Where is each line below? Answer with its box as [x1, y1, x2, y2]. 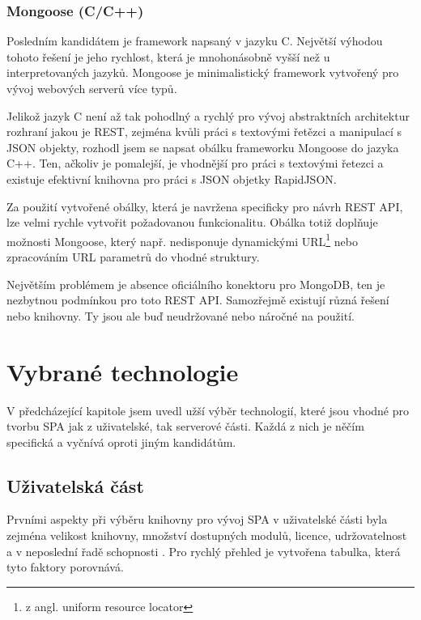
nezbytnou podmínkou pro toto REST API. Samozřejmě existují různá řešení [6, 291, 389, 308]
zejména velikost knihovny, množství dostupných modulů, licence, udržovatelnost [6, 527, 407, 544]
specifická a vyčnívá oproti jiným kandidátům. [6, 433, 236, 450]
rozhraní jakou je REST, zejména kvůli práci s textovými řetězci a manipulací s [6, 123, 402, 140]
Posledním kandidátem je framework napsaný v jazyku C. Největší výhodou [6, 32, 383, 49]
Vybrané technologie [6, 355, 239, 388]
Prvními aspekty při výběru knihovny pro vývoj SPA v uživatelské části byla [6, 511, 388, 528]
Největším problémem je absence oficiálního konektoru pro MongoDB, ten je [6, 275, 385, 292]
